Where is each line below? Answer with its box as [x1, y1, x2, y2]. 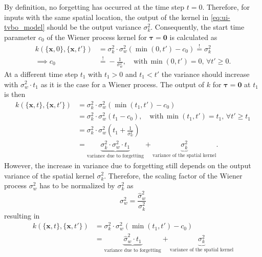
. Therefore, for [202, 2, 250, 12]
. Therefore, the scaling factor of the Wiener [104, 170, 243, 181]
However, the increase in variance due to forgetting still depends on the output [4, 160, 251, 170]
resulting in [4, 210, 40, 221]
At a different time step [4, 68, 78, 79]
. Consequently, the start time [150, 22, 245, 32]
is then [4, 89, 26, 100]
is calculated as [169, 31, 217, 42]
